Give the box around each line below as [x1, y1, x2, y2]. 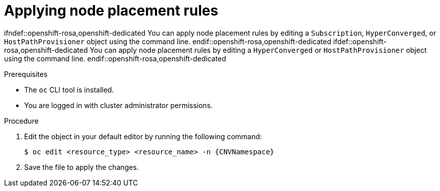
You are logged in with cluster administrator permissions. [24, 101, 213, 110]
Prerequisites [4, 69, 48, 78]
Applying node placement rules [4, 2, 218, 19]
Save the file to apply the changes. [24, 162, 139, 171]
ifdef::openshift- [333, 37, 387, 46]
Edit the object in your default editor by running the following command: [24, 132, 262, 141]
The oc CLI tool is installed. [24, 85, 114, 94]
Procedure [4, 116, 39, 125]
